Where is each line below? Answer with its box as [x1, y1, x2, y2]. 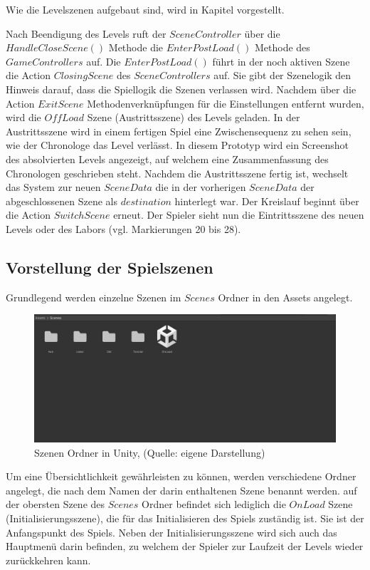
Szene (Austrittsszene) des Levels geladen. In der [87, 110, 300, 125]
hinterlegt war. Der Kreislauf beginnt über [174, 193, 359, 208]
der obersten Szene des [6, 497, 105, 512]
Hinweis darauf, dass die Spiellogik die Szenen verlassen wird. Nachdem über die [6, 81, 356, 96]
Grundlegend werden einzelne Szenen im [6, 289, 181, 304]
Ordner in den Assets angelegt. [218, 289, 353, 304]
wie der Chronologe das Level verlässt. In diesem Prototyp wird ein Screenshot [6, 138, 349, 152]
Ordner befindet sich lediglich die [142, 497, 286, 512]
